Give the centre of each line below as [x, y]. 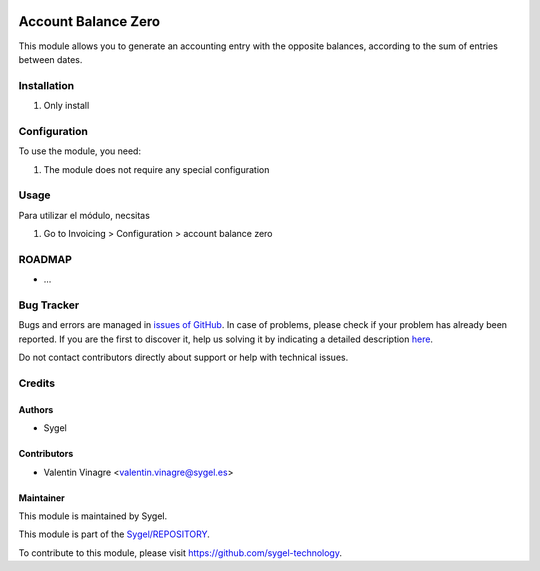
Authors [36, 409]
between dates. [50, 59]
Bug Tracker [49, 305]
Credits [36, 383]
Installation [46, 85]
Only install [66, 106]
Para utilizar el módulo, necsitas [84, 215]
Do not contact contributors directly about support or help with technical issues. [183, 357]
